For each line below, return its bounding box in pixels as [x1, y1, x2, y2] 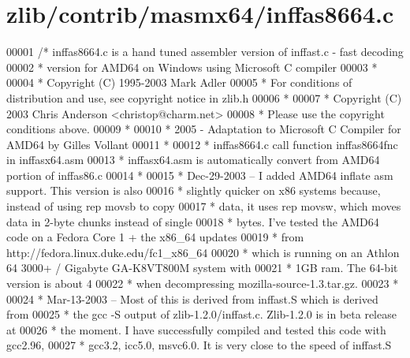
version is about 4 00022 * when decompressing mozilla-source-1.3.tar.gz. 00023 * [6, 275, 399, 292]
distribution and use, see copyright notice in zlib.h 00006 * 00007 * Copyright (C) [6, 89, 402, 106]
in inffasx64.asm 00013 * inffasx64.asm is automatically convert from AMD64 [6, 151, 380, 168]
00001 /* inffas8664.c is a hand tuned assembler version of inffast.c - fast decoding [6, 43, 404, 60]
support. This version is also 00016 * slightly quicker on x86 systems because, [6, 182, 381, 199]
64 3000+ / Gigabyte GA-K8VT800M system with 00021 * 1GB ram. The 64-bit [6, 259, 398, 276]
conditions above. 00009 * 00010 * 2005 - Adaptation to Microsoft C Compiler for [6, 121, 401, 137]
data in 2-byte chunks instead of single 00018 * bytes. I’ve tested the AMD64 [6, 213, 379, 229]
